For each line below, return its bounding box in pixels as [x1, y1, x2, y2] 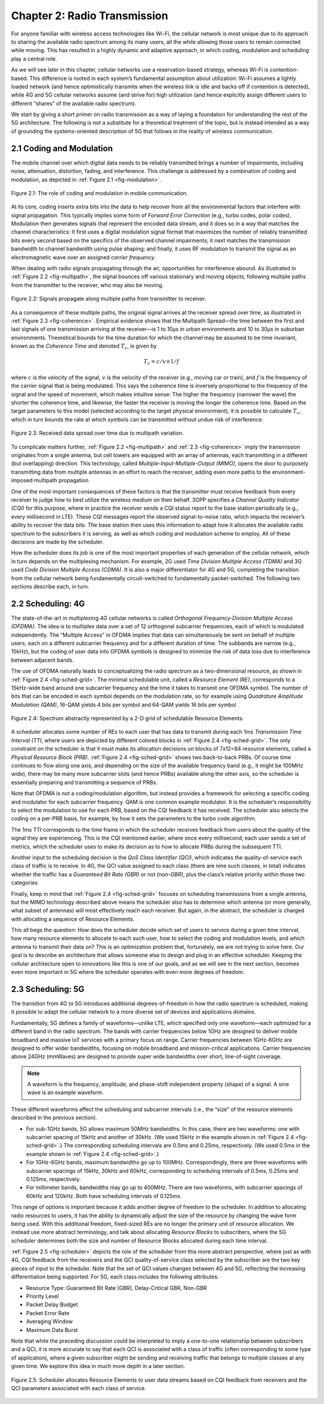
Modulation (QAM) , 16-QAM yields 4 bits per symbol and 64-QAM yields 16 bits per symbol [11, 701, 236, 708]
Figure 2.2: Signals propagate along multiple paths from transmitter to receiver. [11, 295, 206, 303]
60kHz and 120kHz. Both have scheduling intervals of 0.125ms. [26, 1192, 182, 1199]
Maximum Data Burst [26, 1326, 78, 1333]
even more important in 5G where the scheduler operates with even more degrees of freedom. [11, 969, 245, 976]
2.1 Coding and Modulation [11, 143, 113, 153]
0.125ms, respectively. [26, 1175, 81, 1182]
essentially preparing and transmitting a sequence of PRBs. [11, 778, 158, 786]
